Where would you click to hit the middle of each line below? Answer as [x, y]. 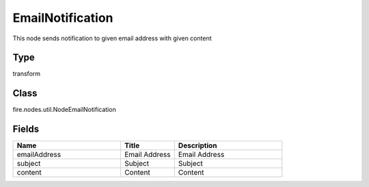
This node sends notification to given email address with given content [112, 38]
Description [198, 145]
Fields [26, 129]
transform [27, 74]
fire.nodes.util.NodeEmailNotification [64, 110]
